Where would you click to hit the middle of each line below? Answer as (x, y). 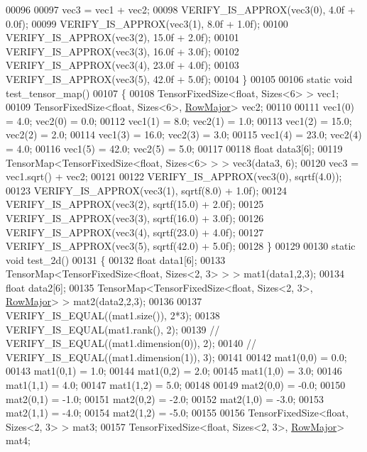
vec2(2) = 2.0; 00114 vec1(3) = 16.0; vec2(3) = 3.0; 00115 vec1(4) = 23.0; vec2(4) (184, 134)
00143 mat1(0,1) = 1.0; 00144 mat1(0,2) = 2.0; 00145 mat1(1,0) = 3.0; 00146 (174, 371)
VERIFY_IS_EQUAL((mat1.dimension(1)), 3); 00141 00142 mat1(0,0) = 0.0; (176, 357)
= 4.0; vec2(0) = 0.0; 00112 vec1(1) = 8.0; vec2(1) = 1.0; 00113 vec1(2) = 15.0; (179, 120)
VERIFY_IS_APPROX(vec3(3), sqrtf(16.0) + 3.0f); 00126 (135, 217)
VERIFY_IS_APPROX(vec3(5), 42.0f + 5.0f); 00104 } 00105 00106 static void (179, 78)
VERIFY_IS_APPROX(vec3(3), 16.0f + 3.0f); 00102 (122, 51)
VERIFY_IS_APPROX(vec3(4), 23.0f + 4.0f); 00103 (122, 65)
